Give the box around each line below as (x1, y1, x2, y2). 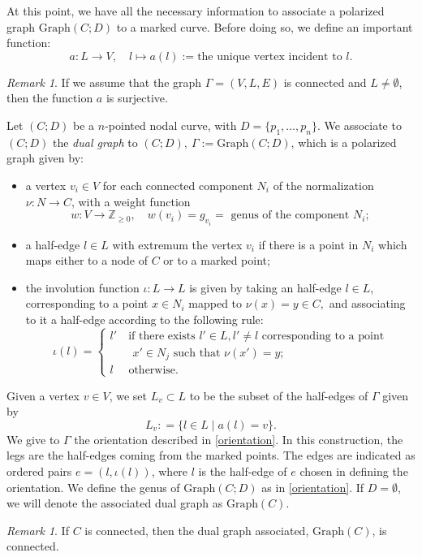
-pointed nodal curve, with (105, 116, 237, 133)
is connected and (283, 73, 367, 90)
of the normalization (273, 176, 374, 193)
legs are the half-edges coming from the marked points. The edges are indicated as (6, 447, 416, 464)
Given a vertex (6, 386, 80, 404)
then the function (6, 89, 93, 106)
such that (173, 347, 221, 359)
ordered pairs (6, 462, 72, 479)
